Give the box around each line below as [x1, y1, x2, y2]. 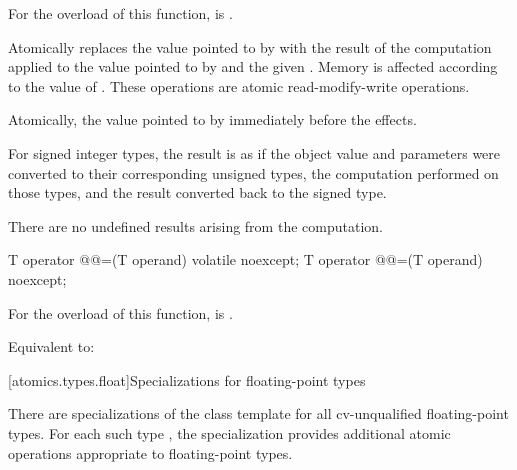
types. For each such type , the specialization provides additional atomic [8, 422, 451, 443]
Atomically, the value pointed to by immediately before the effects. [8, 109, 417, 130]
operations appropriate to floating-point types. [8, 442, 293, 463]
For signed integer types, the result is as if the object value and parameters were [8, 142, 501, 163]
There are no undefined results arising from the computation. [8, 215, 383, 236]
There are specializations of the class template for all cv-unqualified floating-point [8, 403, 509, 424]
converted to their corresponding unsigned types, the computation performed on [8, 162, 499, 183]
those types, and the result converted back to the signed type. [8, 182, 387, 203]
